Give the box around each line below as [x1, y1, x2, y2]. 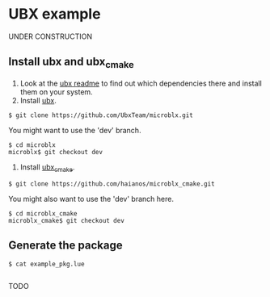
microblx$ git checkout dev [8, 148, 103, 156]
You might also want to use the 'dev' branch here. [8, 194, 174, 203]
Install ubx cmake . [19, 162, 75, 174]
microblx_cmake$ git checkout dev [8, 216, 125, 224]
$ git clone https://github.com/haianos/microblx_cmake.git [8, 179, 216, 188]
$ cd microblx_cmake [8, 209, 78, 218]
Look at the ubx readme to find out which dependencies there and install [19, 78, 263, 88]
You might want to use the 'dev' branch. [8, 125, 141, 135]
